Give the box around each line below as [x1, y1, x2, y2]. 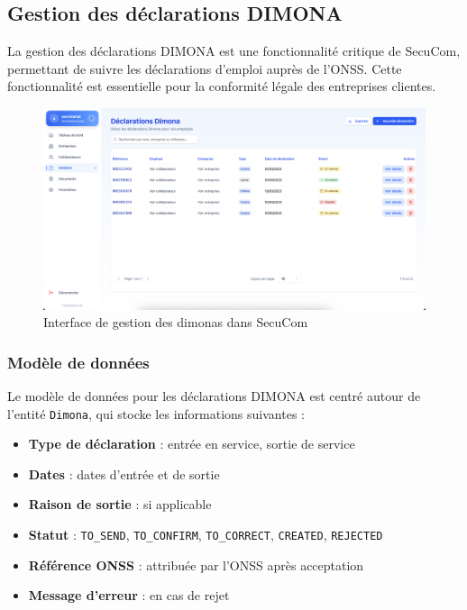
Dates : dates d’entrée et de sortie [28, 464, 220, 483]
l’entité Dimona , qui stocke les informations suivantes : [7, 404, 305, 423]
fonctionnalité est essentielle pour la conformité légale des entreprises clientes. [7, 77, 436, 96]
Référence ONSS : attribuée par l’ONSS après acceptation [28, 555, 364, 574]
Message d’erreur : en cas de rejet [28, 586, 230, 605]
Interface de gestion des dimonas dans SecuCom [43, 313, 308, 332]
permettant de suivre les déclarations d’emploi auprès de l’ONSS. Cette [7, 59, 402, 77]
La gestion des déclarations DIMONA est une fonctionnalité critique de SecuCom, [7, 41, 461, 60]
